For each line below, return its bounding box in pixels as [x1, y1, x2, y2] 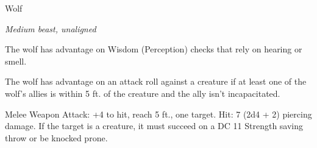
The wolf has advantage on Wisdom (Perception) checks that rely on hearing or [5, 43, 302, 55]
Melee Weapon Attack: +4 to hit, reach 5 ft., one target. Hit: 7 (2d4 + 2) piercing [5, 107, 312, 120]
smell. [5, 54, 27, 67]
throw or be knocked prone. [5, 131, 108, 144]
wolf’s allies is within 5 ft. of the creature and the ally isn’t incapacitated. [5, 86, 280, 99]
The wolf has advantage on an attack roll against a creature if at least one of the [5, 75, 307, 88]
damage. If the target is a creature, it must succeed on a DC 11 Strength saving [5, 119, 304, 132]
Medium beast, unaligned [5, 22, 96, 35]
